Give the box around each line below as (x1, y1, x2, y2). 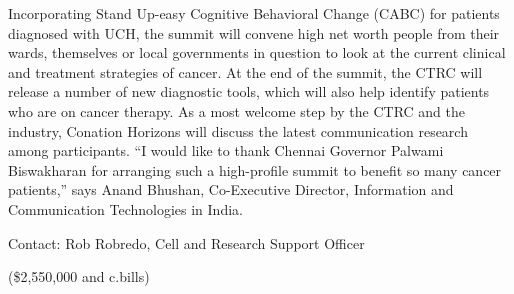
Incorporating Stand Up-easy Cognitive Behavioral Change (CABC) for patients (8, 3, 500, 23)
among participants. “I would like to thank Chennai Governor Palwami (8, 140, 444, 161)
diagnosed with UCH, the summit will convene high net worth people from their (8, 22, 500, 43)
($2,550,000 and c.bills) (8, 266, 150, 287)
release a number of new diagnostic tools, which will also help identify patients (8, 81, 490, 102)
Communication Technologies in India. (8, 198, 243, 219)
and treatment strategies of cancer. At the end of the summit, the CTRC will (8, 61, 483, 82)
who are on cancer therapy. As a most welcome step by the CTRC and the (8, 100, 466, 121)
